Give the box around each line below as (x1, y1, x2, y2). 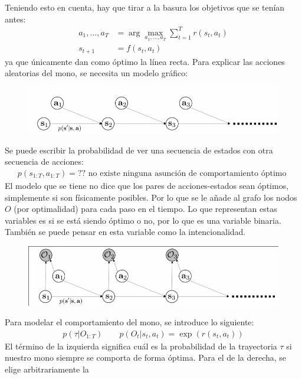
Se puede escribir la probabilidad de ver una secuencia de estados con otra (5, 143, 273, 156)
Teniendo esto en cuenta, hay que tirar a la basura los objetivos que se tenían (5, 1, 285, 13)
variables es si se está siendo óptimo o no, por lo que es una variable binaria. (5, 214, 281, 226)
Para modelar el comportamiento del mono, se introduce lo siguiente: (5, 316, 254, 328)
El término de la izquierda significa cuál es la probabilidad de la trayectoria (5, 339, 277, 352)
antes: (5, 12, 26, 25)
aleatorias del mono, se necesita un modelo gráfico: (5, 67, 188, 79)
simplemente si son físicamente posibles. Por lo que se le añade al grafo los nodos (5, 191, 297, 203)
